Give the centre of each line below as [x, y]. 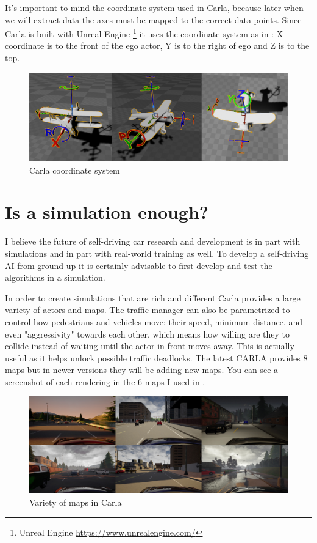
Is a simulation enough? [107, 212]
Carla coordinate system [75, 170]
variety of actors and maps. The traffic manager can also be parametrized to [148, 310]
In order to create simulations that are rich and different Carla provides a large [153, 297]
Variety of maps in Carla [76, 502]
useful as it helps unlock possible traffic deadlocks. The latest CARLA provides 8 [156, 357]
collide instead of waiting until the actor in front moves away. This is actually [150, 346]
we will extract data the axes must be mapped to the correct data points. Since [153, 19]
